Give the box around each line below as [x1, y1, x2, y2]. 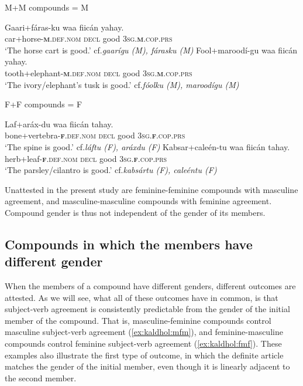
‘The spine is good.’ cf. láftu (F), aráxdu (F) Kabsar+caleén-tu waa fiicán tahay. [5, 140, 290, 153]
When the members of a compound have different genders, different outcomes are [5, 280, 296, 292]
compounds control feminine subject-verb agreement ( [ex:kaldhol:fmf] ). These [5, 337, 282, 350]
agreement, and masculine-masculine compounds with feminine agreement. [5, 195, 272, 207]
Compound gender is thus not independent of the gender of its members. [5, 206, 266, 218]
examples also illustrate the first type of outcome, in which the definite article [5, 348, 284, 361]
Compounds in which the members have [5, 235, 253, 253]
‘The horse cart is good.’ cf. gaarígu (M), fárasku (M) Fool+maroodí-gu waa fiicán [5, 43, 298, 56]
